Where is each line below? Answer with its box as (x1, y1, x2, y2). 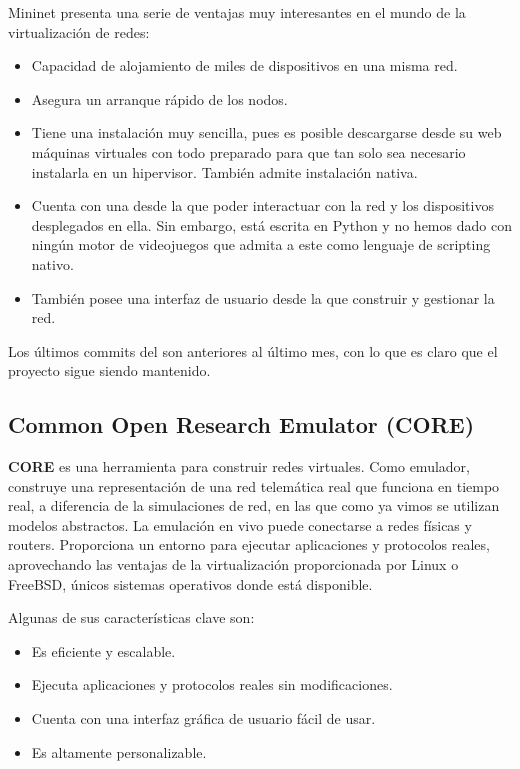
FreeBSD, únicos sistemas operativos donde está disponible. (8, 573, 373, 594)
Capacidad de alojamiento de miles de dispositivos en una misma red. (31, 55, 458, 76)
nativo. (31, 253, 74, 274)
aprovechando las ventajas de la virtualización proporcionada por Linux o (8, 554, 459, 575)
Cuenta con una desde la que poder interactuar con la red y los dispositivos (31, 195, 494, 216)
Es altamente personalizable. (31, 741, 207, 762)
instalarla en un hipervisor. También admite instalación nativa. (31, 161, 418, 182)
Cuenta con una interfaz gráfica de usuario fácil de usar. (31, 708, 376, 729)
